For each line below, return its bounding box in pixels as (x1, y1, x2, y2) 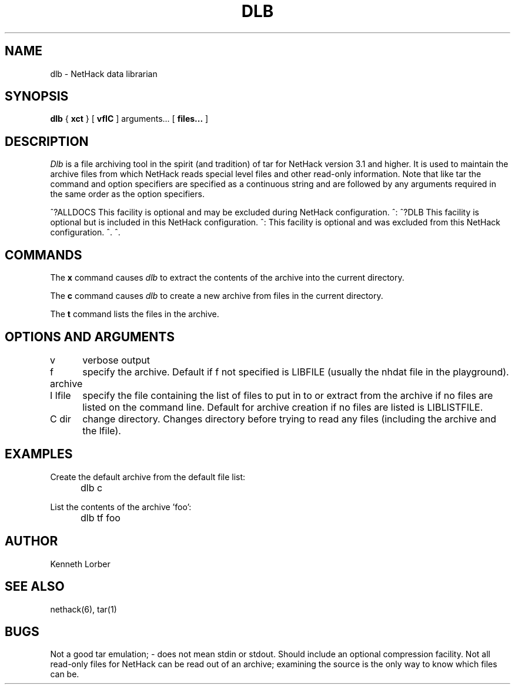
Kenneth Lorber (50, 558, 111, 569)
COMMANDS (5, 247, 82, 262)
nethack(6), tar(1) (50, 604, 117, 614)
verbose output (82, 354, 150, 366)
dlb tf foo (81, 511, 121, 524)
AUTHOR (5, 534, 58, 549)
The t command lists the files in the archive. (50, 309, 219, 319)
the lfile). (82, 424, 121, 437)
